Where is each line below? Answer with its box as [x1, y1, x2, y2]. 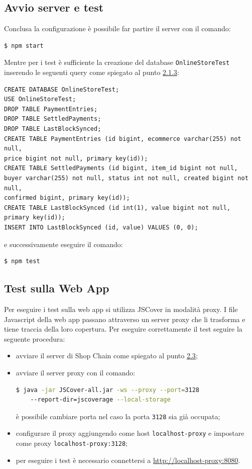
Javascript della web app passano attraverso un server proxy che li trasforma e [4, 314, 245, 324]
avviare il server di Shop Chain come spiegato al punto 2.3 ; [16, 350, 198, 361]
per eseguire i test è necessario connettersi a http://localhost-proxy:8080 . [16, 454, 240, 465]
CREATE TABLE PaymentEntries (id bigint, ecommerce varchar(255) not [4, 135, 241, 142]
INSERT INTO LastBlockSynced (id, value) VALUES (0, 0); [4, 223, 198, 231]
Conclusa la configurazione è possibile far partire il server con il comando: [4, 23, 231, 34]
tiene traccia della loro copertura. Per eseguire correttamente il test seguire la [4, 324, 242, 334]
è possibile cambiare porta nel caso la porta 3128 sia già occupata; [16, 411, 220, 421]
